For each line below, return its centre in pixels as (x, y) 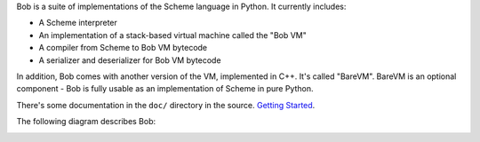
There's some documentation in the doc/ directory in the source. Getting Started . (166, 105)
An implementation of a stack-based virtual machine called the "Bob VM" (172, 35)
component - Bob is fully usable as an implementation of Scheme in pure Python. (165, 89)
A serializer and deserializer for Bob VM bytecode (130, 60)
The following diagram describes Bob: (86, 122)
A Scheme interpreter (78, 23)
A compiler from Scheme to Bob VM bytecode (123, 48)
